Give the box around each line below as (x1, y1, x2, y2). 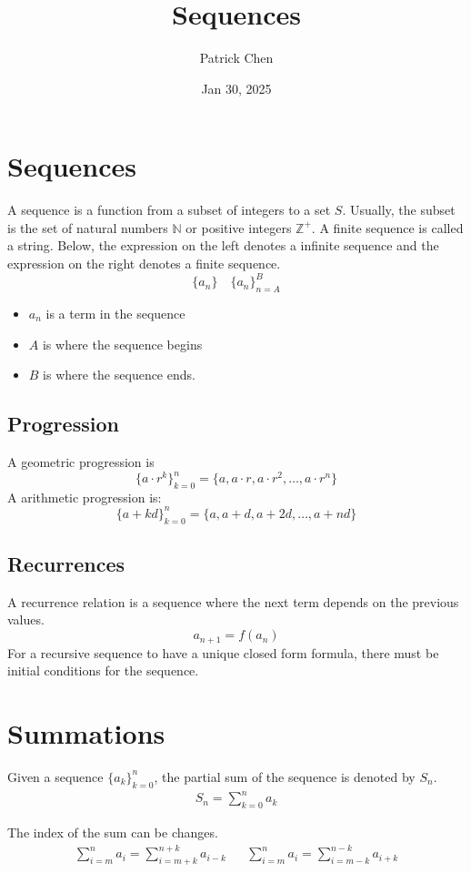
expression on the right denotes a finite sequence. (7, 254, 281, 273)
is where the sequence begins (42, 334, 203, 353)
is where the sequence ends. (43, 365, 195, 384)
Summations (7, 714, 165, 751)
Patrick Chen (199, 48, 274, 67)
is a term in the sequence (45, 303, 185, 322)
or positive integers (185, 218, 292, 237)
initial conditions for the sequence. (7, 661, 199, 680)
